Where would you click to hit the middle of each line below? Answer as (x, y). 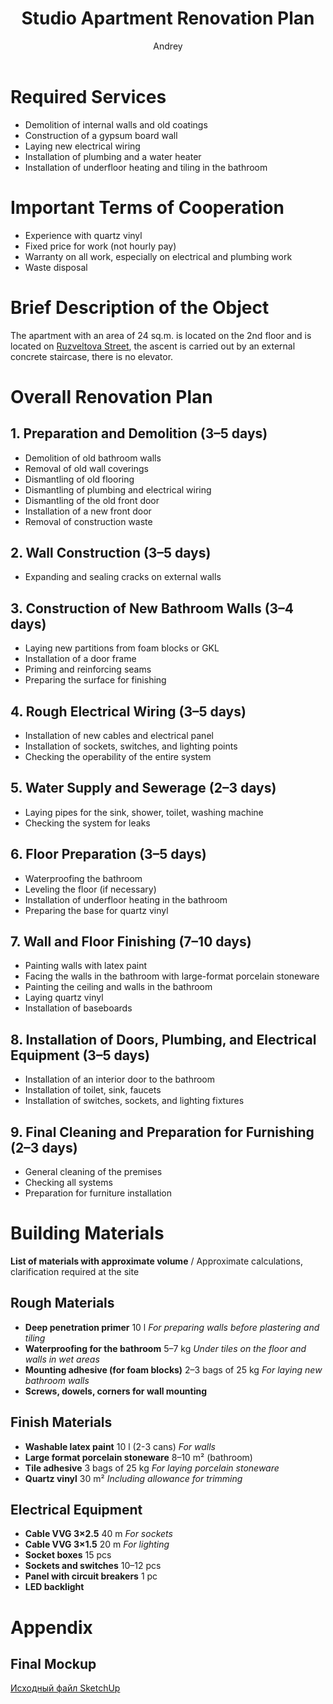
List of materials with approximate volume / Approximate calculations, (157, 1261)
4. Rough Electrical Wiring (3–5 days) (128, 711)
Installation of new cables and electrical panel (119, 735)
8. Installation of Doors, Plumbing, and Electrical (163, 1039)
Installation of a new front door (88, 511)
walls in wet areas (62, 1359)
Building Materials (87, 1233)
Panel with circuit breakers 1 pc (91, 1576)
